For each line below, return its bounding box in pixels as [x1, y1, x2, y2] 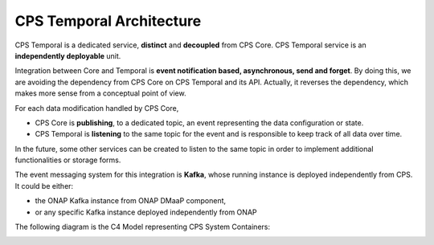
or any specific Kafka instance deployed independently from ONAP [35, 207, 257, 217]
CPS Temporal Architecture [14, 12, 202, 30]
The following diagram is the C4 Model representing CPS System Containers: [14, 222, 271, 232]
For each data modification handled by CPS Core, [14, 103, 179, 112]
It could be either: [14, 181, 74, 190]
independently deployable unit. [14, 51, 121, 60]
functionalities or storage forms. [14, 155, 121, 165]
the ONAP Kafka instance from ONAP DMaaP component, [35, 196, 227, 206]
